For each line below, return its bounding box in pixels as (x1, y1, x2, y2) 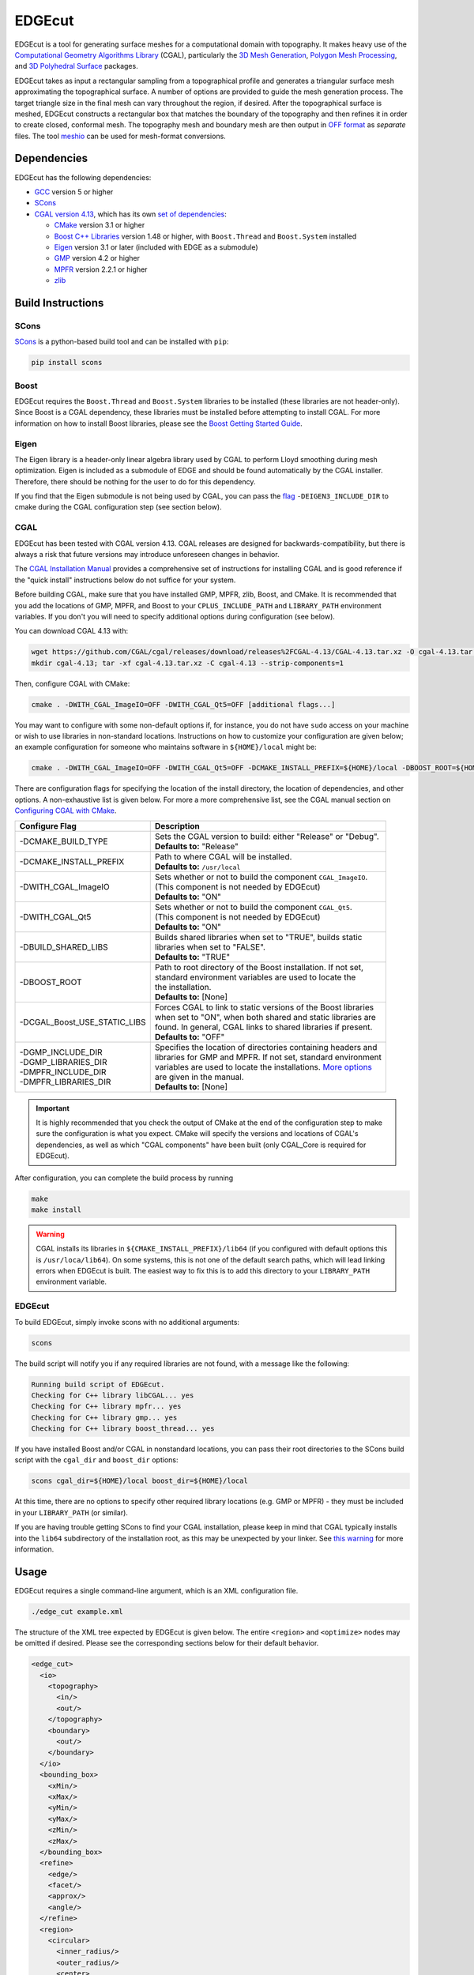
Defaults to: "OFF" (154, 1031, 225, 1042)
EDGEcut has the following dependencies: (14, 172, 152, 182)
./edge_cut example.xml (31, 1607, 124, 1616)
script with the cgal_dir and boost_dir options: (14, 1455, 179, 1465)
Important (36, 1103, 70, 1113)
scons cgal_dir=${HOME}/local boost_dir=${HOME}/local (31, 1477, 248, 1485)
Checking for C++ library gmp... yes (31, 1413, 178, 1422)
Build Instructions (14, 296, 104, 310)
